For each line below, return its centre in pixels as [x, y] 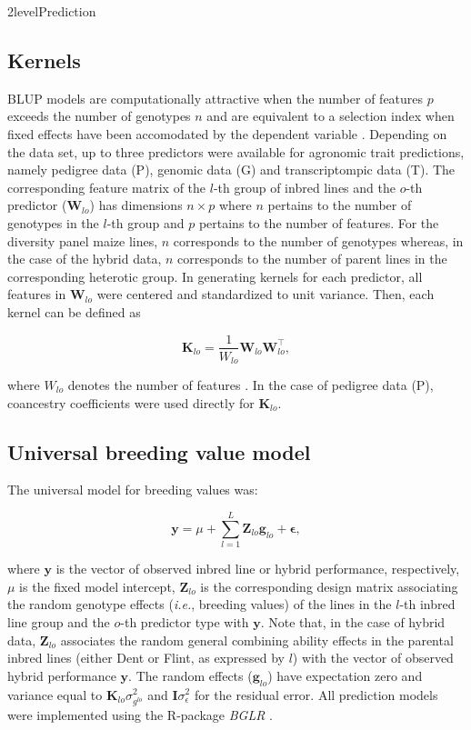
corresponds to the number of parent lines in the [312, 259]
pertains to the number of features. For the [319, 222]
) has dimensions [136, 205]
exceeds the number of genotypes [99, 116]
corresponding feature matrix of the [107, 187]
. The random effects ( [190, 675]
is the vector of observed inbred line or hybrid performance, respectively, [258, 569]
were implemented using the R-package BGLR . [140, 715]
